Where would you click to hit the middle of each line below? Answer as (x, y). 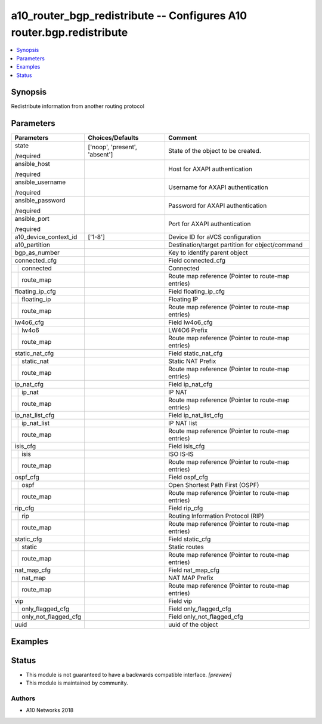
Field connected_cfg (197, 261)
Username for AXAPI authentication (218, 187)
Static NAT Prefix (192, 361)
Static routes (186, 547)
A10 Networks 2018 (50, 710)
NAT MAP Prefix (191, 578)
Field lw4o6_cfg (190, 322)
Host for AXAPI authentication (210, 169)
